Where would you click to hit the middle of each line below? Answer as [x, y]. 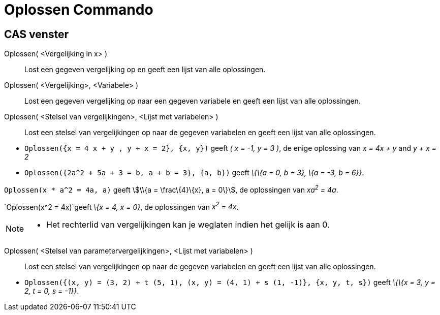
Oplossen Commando [79, 10]
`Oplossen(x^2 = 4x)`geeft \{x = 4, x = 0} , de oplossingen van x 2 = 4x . [121, 206]
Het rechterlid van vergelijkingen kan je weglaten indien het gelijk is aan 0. [188, 225]
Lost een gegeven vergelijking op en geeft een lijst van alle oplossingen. [145, 70]
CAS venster [37, 34]
